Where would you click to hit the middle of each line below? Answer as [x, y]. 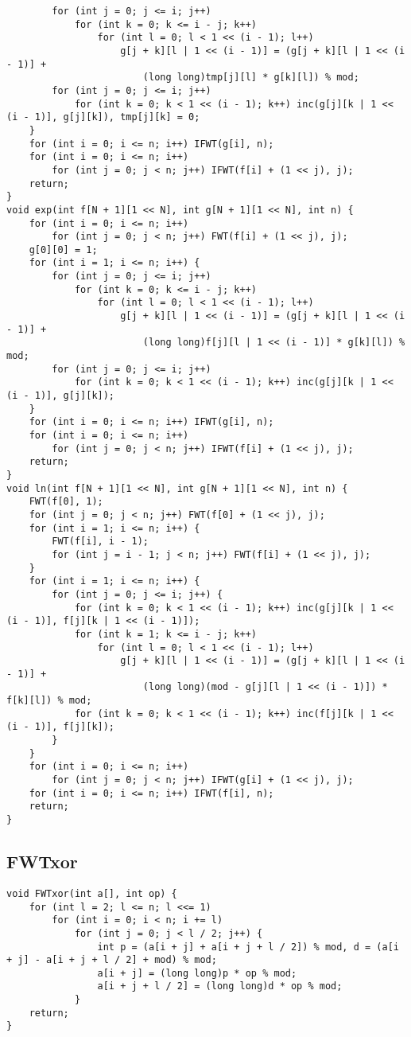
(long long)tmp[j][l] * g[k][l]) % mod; [251, 78]
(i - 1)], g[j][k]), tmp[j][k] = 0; [103, 117]
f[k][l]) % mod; [49, 701]
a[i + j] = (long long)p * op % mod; [197, 973]
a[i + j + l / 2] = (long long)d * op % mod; [220, 986]
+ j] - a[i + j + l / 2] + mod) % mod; [112, 960]
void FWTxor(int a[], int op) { [92, 893]
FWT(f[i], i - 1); [100, 542]
